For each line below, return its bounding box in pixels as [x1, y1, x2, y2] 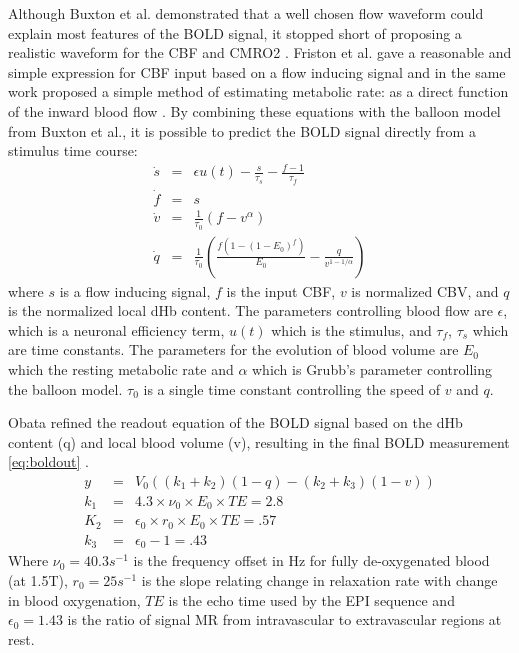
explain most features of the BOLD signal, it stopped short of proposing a [8, 22, 462, 43]
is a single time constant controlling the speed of [143, 378, 441, 399]
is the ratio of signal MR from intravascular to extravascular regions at [67, 609, 502, 630]
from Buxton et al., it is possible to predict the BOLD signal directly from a [8, 120, 476, 141]
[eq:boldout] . [8, 451, 89, 472]
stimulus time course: [8, 140, 138, 161]
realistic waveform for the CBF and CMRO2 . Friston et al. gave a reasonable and [8, 42, 512, 63]
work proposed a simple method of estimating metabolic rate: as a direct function [8, 81, 509, 102]
